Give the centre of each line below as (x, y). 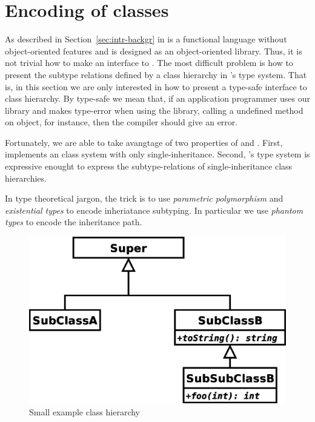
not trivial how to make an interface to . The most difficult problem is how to (149, 63)
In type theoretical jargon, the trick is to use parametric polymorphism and (144, 198)
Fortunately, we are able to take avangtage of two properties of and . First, (144, 142)
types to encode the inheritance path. (74, 222)
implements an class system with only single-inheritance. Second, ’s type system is (157, 154)
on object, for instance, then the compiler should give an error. (121, 122)
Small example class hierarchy (85, 411)
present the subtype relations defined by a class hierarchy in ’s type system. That (156, 74)
